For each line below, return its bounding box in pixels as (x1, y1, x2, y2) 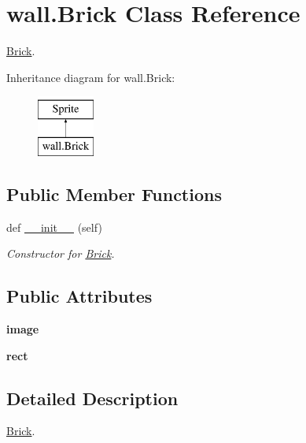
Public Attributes (6, 284, 153, 308)
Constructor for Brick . (6, 245, 115, 262)
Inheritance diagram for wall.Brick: (6, 69, 175, 85)
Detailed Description (6, 385, 179, 410)
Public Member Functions (6, 181, 222, 206)
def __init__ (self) (6, 218, 102, 235)
